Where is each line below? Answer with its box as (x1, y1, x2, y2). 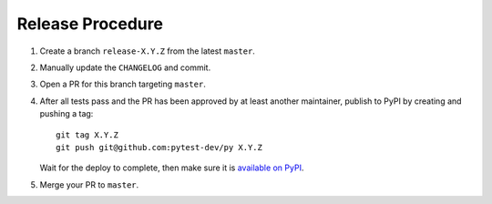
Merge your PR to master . (39, 178, 139, 190)
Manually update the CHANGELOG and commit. (39, 62, 211, 73)
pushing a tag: (39, 108, 94, 119)
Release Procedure (16, 14, 164, 34)
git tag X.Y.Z (56, 129, 118, 140)
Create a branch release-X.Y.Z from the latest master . (39, 46, 255, 56)
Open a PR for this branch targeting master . (39, 78, 207, 90)
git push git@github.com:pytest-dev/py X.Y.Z (56, 142, 263, 152)
